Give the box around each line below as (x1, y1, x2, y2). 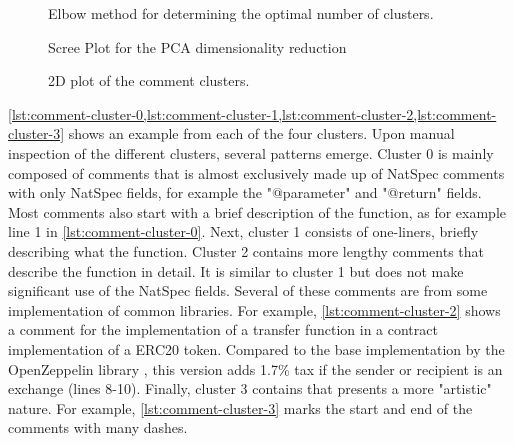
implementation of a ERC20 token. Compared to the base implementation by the (8, 338, 505, 359)
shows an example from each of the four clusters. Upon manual (68, 123, 455, 144)
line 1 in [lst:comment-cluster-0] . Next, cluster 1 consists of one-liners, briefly (8, 221, 479, 242)
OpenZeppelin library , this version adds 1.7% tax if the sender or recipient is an (8, 358, 503, 379)
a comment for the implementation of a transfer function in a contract (8, 319, 438, 340)
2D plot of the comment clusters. (48, 70, 250, 91)
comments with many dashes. (8, 417, 188, 438)
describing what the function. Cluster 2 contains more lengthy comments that (8, 240, 485, 261)
